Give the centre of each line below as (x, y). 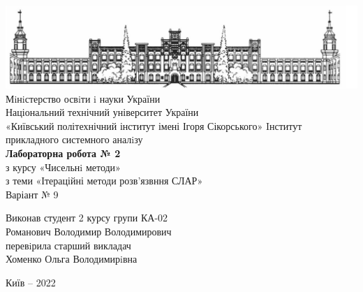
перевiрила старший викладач (68, 245)
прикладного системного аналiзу (74, 139)
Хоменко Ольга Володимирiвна (72, 259)
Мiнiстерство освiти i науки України (83, 98)
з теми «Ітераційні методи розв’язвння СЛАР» (104, 181)
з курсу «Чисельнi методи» (63, 167)
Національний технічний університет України (102, 112)
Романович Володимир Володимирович (89, 232)
